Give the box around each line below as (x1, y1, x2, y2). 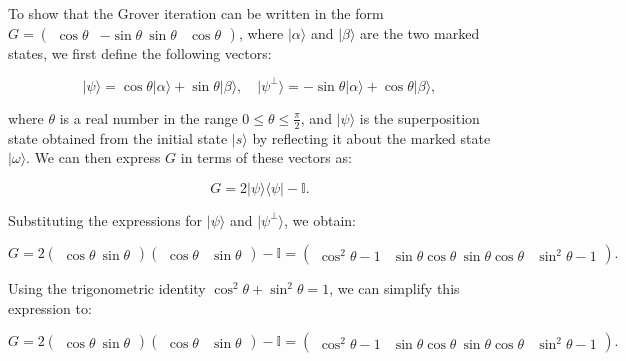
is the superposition (359, 107, 480, 128)
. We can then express (26, 147, 161, 168)
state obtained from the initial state (8, 127, 228, 148)
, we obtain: (284, 209, 356, 230)
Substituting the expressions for (8, 209, 203, 230)
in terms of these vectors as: (180, 147, 352, 168)
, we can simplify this (329, 278, 460, 299)
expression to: (8, 297, 92, 318)
